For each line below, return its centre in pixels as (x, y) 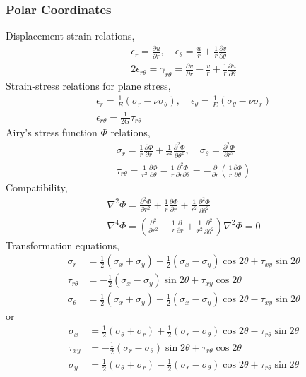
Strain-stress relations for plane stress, (88, 86)
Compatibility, (37, 187)
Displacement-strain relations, (70, 36)
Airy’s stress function (52, 132)
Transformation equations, (63, 245)
